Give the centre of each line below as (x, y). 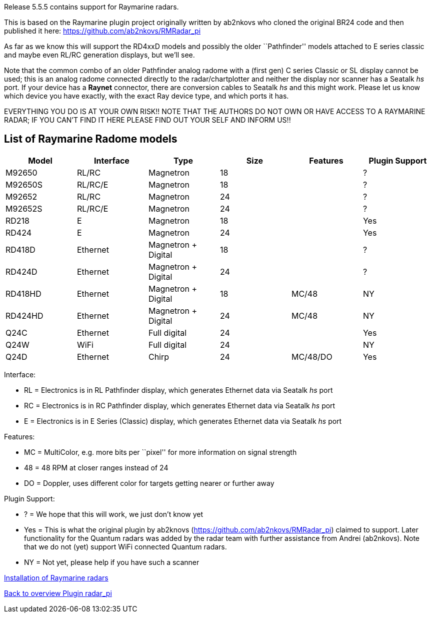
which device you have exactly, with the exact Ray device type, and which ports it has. (146, 96)
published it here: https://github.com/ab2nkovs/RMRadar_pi (102, 31)
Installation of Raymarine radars (56, 577)
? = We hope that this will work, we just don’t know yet (113, 514)
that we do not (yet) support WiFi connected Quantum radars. (125, 546)
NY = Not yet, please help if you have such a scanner (112, 562)
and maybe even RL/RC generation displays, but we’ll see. (99, 55)
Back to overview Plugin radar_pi (58, 593)
